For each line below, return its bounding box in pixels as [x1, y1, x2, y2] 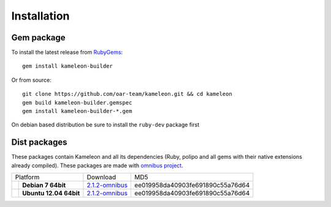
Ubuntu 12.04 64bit [22, 189, 80, 198]
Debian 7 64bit [22, 181, 66, 189]
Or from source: [11, 76, 52, 84]
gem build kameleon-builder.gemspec [22, 99, 132, 106]
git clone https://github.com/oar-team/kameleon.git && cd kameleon [22, 90, 232, 98]
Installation [11, 9, 70, 23]
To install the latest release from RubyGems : [11, 49, 123, 56]
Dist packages [11, 137, 67, 148]
